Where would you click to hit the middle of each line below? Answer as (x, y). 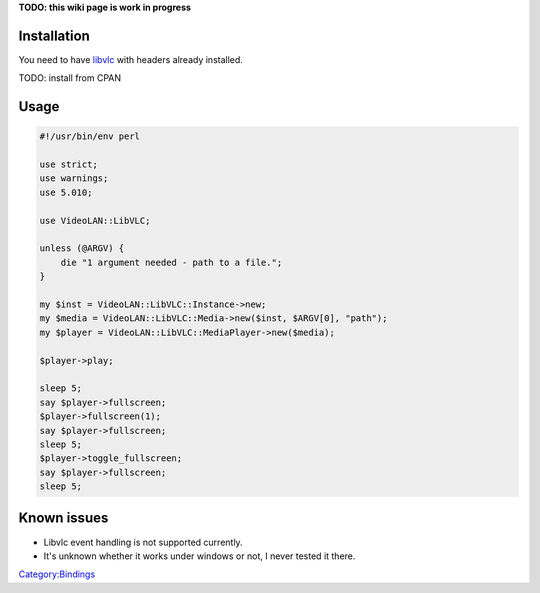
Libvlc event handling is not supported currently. (143, 542)
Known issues (63, 518)
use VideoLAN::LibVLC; (95, 220)
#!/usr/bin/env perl (89, 136)
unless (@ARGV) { (82, 248)
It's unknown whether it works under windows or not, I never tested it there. (199, 556)
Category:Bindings (57, 574)
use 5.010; (66, 192)
